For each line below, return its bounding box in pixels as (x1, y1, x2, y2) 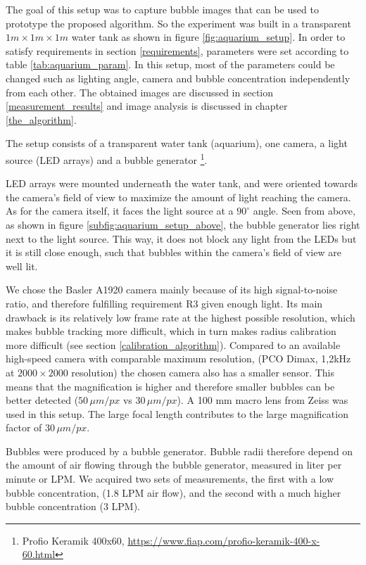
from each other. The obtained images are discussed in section (6, 84, 274, 99)
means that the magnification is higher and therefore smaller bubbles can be (6, 379, 335, 393)
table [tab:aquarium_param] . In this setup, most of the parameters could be (6, 57, 335, 72)
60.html (22, 547, 56, 561)
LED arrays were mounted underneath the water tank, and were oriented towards (6, 176, 358, 191)
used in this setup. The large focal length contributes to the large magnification (6, 406, 348, 421)
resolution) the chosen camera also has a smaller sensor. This (71, 364, 334, 379)
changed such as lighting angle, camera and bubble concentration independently (6, 70, 351, 85)
